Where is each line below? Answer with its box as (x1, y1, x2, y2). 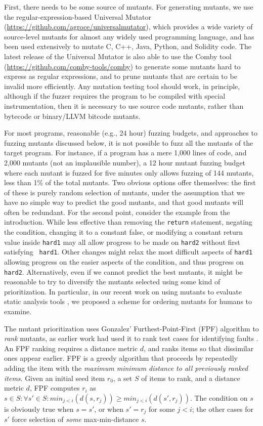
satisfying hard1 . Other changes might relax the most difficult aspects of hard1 (4, 246, 253, 257)
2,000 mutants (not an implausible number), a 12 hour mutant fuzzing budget (4, 157, 246, 167)
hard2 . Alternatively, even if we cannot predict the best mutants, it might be (4, 266, 243, 277)
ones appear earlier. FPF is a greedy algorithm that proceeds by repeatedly (4, 353, 238, 363)
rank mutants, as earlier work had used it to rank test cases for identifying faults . (4, 333, 258, 344)
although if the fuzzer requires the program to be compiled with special (4, 91, 226, 101)
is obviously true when (4, 403, 74, 414)
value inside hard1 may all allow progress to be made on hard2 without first (4, 236, 240, 247)
